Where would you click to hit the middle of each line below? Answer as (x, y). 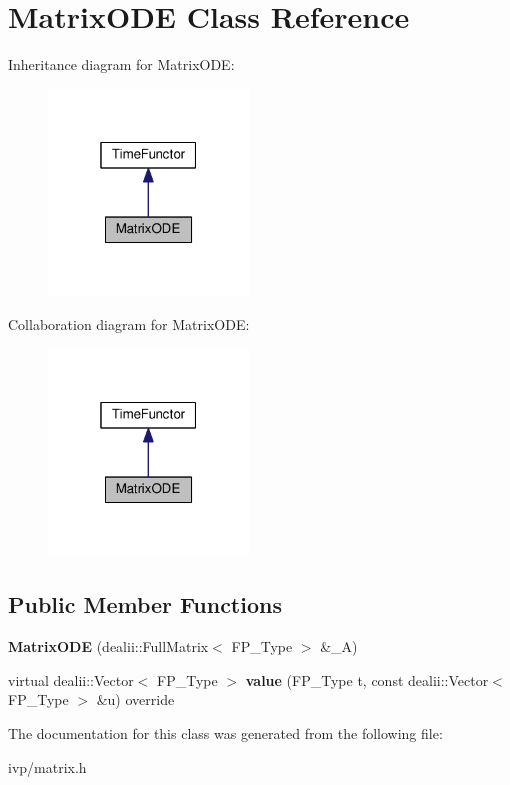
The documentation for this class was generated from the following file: (225, 732)
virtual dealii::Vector (71, 679)
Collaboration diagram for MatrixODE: (129, 324)
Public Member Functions (145, 604)
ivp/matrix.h (47, 766)
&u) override (135, 699)
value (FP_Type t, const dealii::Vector (367, 679)
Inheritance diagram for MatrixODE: (121, 64)
